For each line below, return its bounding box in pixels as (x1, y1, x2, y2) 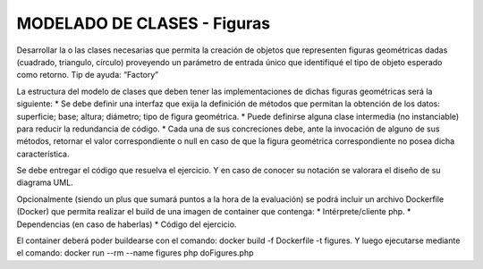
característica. (16, 148, 70, 159)
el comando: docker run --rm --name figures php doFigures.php (16, 248, 254, 258)
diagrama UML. (16, 177, 73, 188)
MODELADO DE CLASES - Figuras (16, 13, 271, 33)
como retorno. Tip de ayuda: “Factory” (16, 70, 159, 80)
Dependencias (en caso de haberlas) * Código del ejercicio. (16, 219, 237, 230)
